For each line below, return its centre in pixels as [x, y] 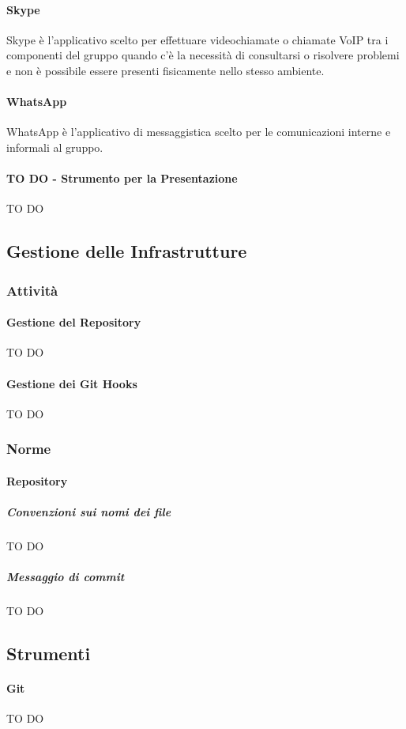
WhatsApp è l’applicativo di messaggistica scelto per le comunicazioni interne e [199, 132]
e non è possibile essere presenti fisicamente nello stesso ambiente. [165, 70]
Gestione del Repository [74, 322]
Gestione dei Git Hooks [72, 383]
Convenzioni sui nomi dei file [89, 511]
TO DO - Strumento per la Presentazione [122, 178]
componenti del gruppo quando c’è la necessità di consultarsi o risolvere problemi [203, 55]
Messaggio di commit [66, 577]
